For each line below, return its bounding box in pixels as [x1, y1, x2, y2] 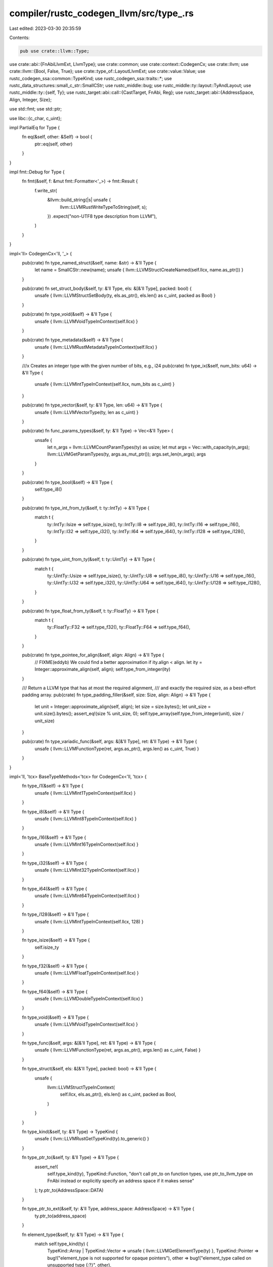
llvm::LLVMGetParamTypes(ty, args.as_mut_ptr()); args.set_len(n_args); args [47, 451, 206, 457]
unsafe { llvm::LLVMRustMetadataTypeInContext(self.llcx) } [34, 344, 158, 350]
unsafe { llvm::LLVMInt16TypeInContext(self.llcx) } [34, 841, 139, 847]
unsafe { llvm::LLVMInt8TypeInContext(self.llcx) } [34, 815, 137, 822]
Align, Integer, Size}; [9, 96, 52, 102]
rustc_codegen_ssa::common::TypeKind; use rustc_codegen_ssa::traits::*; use [9, 75, 172, 81]
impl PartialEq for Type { [9, 125, 60, 131]
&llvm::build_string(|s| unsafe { [47, 197, 111, 203]
